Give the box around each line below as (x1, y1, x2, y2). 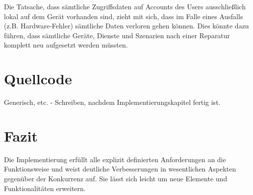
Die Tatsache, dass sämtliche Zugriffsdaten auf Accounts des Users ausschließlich (4, 1, 246, 11)
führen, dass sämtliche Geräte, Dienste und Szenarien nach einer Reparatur (4, 30, 230, 40)
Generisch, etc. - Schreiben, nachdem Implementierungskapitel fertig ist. (4, 97, 221, 107)
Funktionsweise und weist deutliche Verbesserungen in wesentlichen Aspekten (4, 164, 236, 174)
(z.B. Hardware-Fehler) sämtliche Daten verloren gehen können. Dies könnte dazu (4, 21, 249, 31)
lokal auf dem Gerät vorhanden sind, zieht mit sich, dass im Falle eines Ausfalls (4, 11, 243, 21)
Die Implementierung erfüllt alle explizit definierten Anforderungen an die (4, 154, 226, 164)
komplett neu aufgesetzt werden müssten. (4, 40, 128, 50)
